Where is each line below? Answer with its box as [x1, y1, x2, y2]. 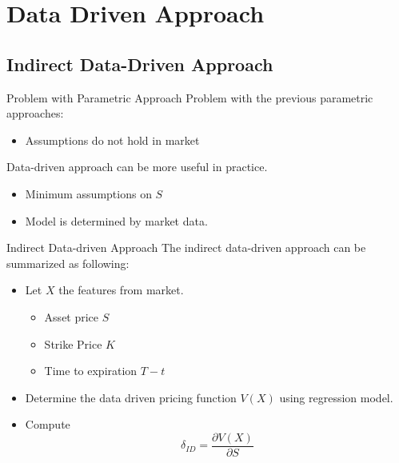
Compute [25, 416, 70, 433]
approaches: [6, 105, 64, 122]
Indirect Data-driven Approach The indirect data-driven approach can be [6, 239, 366, 256]
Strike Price [44, 335, 102, 352]
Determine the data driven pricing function [25, 389, 237, 405]
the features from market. [58, 281, 184, 298]
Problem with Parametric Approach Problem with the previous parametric [6, 89, 373, 106]
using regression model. [279, 389, 393, 405]
